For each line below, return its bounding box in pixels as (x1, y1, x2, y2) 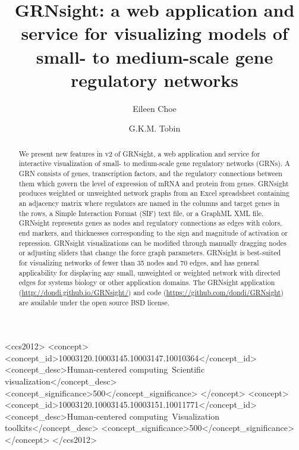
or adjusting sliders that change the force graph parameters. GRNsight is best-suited (18, 248, 281, 258)
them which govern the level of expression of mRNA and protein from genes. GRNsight (18, 178, 289, 188)
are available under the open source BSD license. (18, 297, 170, 307)
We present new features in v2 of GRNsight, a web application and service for (18, 148, 260, 158)
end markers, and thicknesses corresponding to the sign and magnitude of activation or (18, 227, 288, 237)
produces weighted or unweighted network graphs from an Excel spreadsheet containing (18, 188, 289, 198)
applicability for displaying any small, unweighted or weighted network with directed (18, 267, 281, 277)
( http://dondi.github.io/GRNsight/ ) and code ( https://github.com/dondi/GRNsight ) (18, 287, 284, 297)
